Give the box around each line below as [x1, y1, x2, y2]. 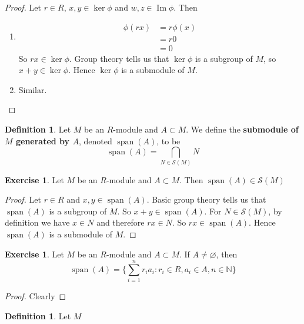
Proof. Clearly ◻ [5, 290, 66, 302]
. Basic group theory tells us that [146, 193, 266, 206]
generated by [15, 134, 70, 147]
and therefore [96, 216, 145, 229]
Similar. [18, 83, 47, 95]
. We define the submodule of [186, 123, 299, 135]
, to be [156, 134, 181, 147]
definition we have [5, 216, 70, 229]
